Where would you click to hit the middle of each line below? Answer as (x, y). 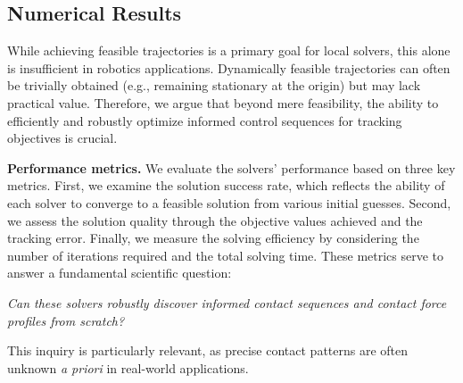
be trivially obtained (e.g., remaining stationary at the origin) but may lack (214, 85)
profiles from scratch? (66, 320)
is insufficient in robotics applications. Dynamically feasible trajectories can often (229, 67)
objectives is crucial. (62, 138)
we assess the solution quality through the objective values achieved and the (215, 220)
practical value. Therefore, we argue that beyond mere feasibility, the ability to (223, 102)
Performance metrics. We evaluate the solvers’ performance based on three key (231, 167)
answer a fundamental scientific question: (120, 273)
